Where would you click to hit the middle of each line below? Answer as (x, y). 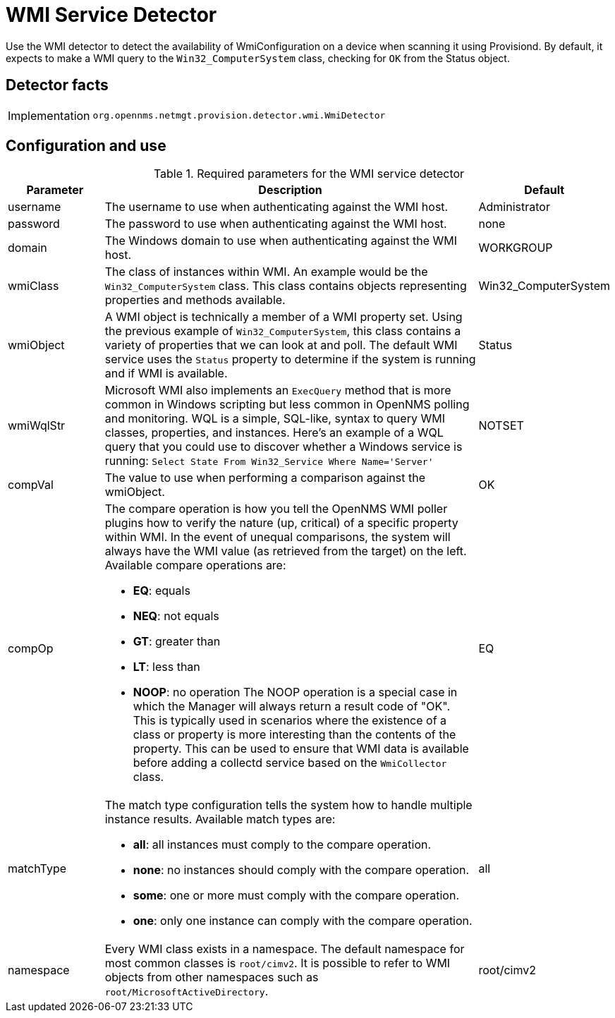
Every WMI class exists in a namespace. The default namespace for (285, 949)
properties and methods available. (195, 300)
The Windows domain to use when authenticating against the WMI (281, 241)
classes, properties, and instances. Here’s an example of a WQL (274, 433)
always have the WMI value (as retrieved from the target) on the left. (286, 551)
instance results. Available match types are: (220, 819)
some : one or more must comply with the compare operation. (296, 896)
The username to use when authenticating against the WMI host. (276, 207)
